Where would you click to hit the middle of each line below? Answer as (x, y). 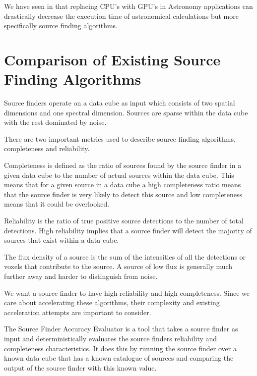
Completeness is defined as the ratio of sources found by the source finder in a (123, 165)
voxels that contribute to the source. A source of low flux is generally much (118, 266)
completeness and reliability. (47, 148)
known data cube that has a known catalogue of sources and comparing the (119, 358)
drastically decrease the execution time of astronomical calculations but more (121, 16)
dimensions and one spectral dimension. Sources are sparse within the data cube (126, 112)
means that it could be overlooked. (57, 204)
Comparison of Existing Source (112, 59)
